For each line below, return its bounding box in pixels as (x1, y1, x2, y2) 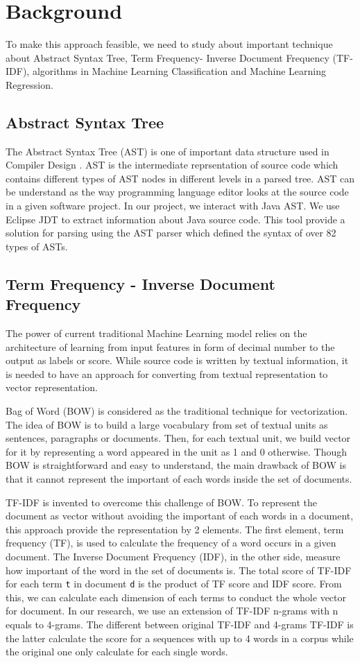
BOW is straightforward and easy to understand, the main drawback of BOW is (6, 458, 346, 472)
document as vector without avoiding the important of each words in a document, (6, 508, 354, 523)
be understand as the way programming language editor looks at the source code (6, 184, 349, 199)
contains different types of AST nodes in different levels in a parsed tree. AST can (6, 171, 354, 185)
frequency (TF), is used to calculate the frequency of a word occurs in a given (6, 535, 336, 550)
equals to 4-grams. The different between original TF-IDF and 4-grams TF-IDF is (6, 617, 354, 631)
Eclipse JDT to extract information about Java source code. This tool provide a (6, 212, 345, 226)
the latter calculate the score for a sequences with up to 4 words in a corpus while (6, 630, 354, 645)
